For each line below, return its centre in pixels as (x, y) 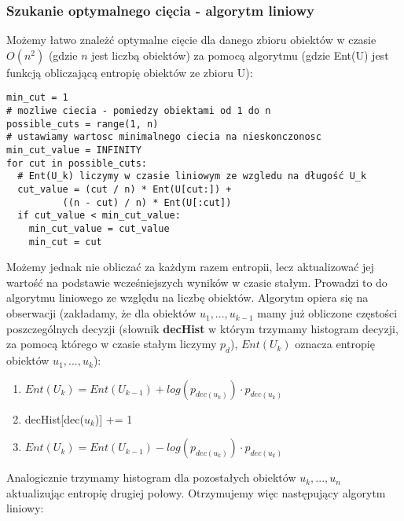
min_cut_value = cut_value (99, 228)
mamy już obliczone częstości (327, 313)
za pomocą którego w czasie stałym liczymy (112, 344)
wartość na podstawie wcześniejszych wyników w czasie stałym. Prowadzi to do (197, 282)
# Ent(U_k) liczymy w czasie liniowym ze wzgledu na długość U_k (192, 176)
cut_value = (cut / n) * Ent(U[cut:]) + (125, 189)
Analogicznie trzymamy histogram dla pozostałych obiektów (151, 477)
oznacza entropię (335, 344)
